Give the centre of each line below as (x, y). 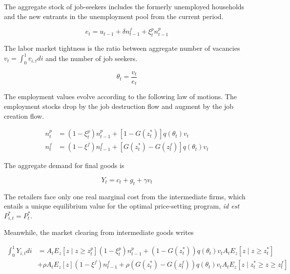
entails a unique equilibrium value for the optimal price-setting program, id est (122, 206)
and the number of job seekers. (92, 58)
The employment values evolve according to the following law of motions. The (120, 96)
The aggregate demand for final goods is (64, 165)
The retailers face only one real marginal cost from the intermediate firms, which (125, 196)
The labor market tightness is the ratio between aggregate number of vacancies (122, 48)
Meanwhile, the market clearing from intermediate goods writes (99, 232)
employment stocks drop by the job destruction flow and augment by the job (119, 106)
